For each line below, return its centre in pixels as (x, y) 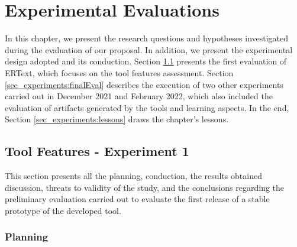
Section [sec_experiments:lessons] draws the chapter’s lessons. (117, 119)
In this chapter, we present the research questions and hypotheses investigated (147, 38)
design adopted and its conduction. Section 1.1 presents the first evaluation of (146, 61)
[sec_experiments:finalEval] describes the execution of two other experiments (144, 84)
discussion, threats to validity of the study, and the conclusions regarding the (145, 187)
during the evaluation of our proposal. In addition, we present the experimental (149, 49)
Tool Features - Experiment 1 (97, 151)
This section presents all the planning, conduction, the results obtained (133, 176)
